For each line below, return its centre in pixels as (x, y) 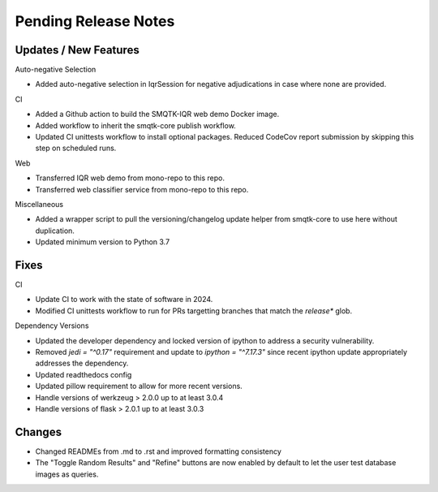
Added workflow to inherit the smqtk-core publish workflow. (136, 125)
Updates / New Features (77, 50)
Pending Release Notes (95, 21)
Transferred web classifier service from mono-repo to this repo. (142, 189)
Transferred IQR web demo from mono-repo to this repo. (130, 178)
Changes (39, 432)
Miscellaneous (39, 204)
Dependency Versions (52, 326)
